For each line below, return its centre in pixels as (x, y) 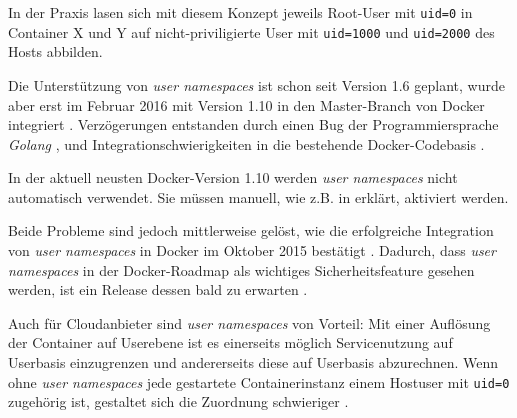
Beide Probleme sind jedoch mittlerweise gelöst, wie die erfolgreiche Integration (251, 230)
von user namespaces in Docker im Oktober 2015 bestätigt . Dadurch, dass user (252, 250)
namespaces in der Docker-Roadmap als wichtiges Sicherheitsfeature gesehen (241, 269)
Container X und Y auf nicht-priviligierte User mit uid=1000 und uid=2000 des (251, 31)
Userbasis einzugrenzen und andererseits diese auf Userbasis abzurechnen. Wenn (253, 362)
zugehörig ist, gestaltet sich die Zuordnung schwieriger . (178, 401)
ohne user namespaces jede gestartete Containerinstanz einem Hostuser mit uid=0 (259, 381)
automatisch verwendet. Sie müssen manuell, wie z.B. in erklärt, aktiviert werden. (258, 196)
